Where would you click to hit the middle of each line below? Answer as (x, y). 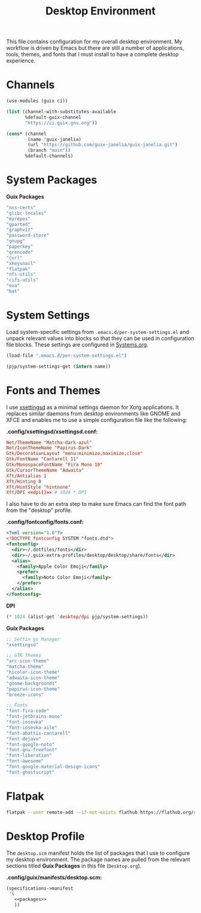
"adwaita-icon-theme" (33, 678)
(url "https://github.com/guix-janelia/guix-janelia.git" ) (103, 145)
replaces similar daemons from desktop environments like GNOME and (93, 413)
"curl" (14, 258)
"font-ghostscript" (31, 772)
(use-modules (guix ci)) (37, 101)
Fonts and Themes (53, 390)
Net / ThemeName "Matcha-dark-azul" (49, 442)
